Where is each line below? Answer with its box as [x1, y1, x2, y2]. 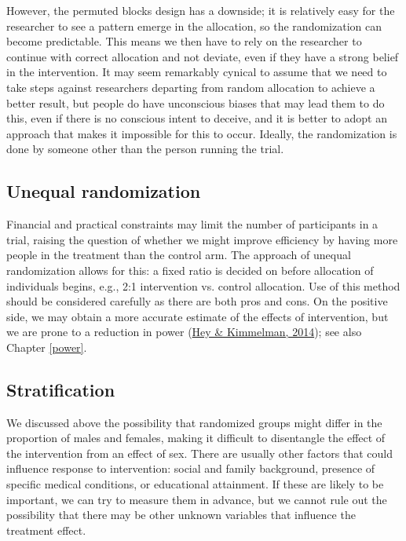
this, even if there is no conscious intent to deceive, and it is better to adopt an [6, 110, 387, 126]
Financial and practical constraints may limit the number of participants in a [6, 216, 379, 232]
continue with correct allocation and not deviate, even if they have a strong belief [6, 48, 399, 64]
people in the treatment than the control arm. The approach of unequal [6, 247, 351, 263]
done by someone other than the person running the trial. [6, 141, 284, 157]
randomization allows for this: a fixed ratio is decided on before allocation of [6, 261, 374, 278]
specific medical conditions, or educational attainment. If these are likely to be [6, 476, 384, 492]
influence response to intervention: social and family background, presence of [6, 460, 375, 477]
